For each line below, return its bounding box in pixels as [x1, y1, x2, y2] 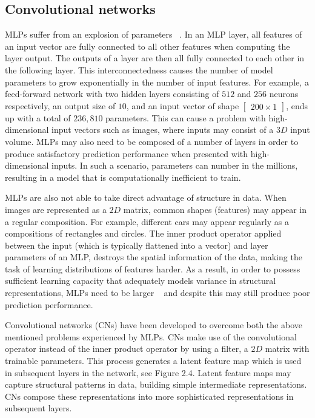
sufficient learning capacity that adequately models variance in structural [5, 274, 276, 287]
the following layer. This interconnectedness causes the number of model [5, 63, 273, 76]
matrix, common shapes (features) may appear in [123, 203, 307, 215]
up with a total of [5, 111, 71, 124]
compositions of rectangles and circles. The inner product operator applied [5, 227, 282, 240]
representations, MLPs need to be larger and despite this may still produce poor [5, 286, 310, 299]
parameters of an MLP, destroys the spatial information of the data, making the [5, 251, 302, 263]
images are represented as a [5, 203, 107, 215]
